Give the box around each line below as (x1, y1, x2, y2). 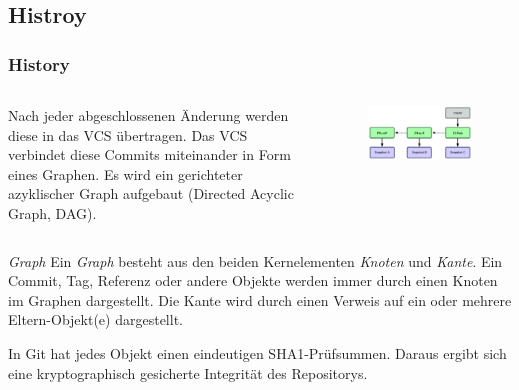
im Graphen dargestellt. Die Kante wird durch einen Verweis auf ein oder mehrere (8, 289, 512, 310)
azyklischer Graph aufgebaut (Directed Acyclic (8, 183, 294, 204)
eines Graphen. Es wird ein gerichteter (8, 163, 243, 184)
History (8, 51, 70, 76)
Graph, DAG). (8, 202, 97, 223)
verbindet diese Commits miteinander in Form (8, 144, 291, 165)
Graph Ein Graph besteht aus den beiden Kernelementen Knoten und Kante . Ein (8, 250, 503, 271)
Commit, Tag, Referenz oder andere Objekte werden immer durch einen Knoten (8, 270, 498, 291)
